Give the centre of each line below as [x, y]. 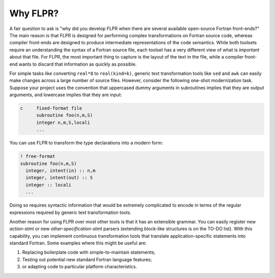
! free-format [38, 156]
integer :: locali [48, 185]
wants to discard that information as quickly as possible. [78, 64]
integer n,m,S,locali [63, 122]
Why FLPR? [34, 13]
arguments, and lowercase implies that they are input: [66, 95]
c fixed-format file [51, 108]
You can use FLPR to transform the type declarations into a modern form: [86, 143]
